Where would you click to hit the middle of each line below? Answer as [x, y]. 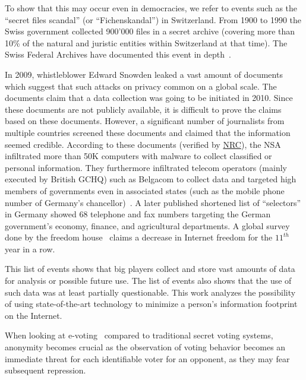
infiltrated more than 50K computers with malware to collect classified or [138, 156]
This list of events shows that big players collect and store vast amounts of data [150, 269]
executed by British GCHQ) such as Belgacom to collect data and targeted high [151, 179]
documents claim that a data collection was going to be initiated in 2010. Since [149, 98]
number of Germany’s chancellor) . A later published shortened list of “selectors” [153, 202]
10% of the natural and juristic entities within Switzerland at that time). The [146, 42]
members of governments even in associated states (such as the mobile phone [145, 190]
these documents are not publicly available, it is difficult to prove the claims [143, 109]
